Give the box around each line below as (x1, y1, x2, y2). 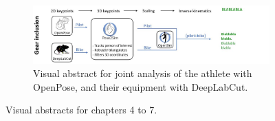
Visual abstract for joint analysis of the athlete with (33, 66, 252, 80)
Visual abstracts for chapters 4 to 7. (5, 102, 157, 117)
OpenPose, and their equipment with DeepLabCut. (33, 79, 248, 93)
